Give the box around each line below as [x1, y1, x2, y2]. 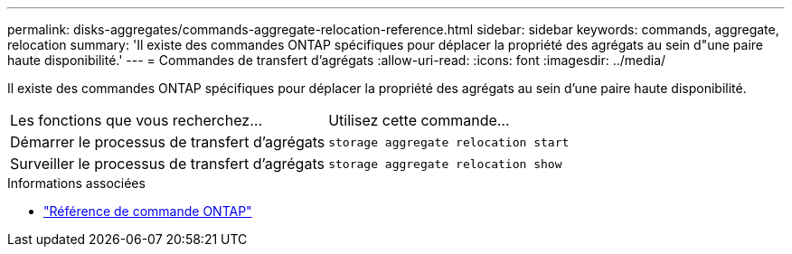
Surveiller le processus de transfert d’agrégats [10, 155, 325, 173]
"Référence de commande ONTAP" [43, 203, 252, 219]
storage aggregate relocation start [328, 135, 570, 149]
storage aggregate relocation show [328, 156, 562, 171]
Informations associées [7, 175, 146, 191]
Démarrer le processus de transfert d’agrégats [10, 133, 325, 151]
